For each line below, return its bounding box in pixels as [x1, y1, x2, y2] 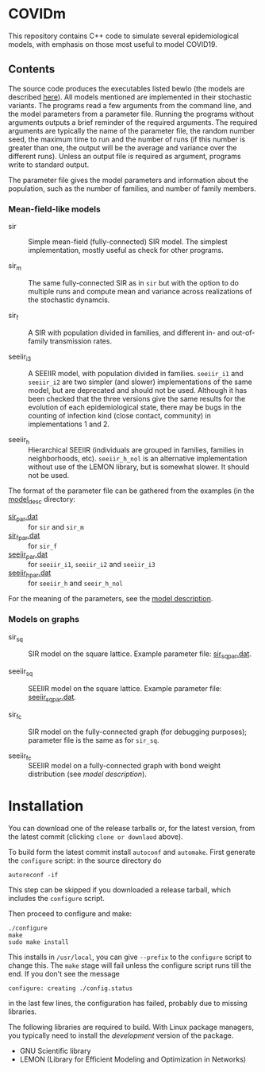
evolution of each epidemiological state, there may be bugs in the [28, 402, 242, 412]
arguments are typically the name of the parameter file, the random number [8, 126, 255, 135]
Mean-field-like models [8, 204, 101, 215]
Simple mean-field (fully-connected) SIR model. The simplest [28, 237, 228, 247]
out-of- [231, 328, 255, 337]
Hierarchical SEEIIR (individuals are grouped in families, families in [28, 445, 244, 455]
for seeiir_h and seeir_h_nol [28, 578, 123, 588]
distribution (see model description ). [28, 769, 147, 779]
